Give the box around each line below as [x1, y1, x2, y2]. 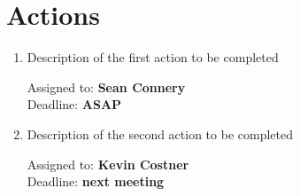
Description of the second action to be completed [27, 124, 293, 143]
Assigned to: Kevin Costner [27, 154, 189, 173]
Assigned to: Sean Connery [27, 77, 186, 96]
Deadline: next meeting [27, 172, 165, 191]
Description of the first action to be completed [27, 48, 279, 67]
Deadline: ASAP [27, 95, 122, 114]
